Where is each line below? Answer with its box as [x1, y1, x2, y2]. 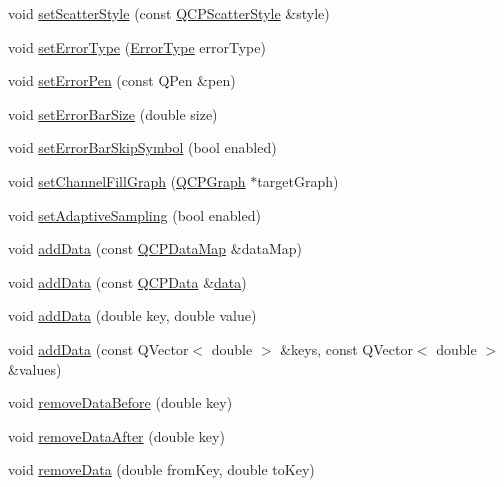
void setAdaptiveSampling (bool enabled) [8, 204, 261, 225]
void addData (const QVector [8, 338, 189, 359]
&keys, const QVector [280, 338, 413, 359]
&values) [8, 358, 62, 379]
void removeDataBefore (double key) [8, 392, 233, 413]
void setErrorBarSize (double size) [8, 103, 218, 124]
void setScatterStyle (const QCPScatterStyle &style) [8, 3, 330, 23]
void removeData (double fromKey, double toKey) [8, 459, 315, 480]
